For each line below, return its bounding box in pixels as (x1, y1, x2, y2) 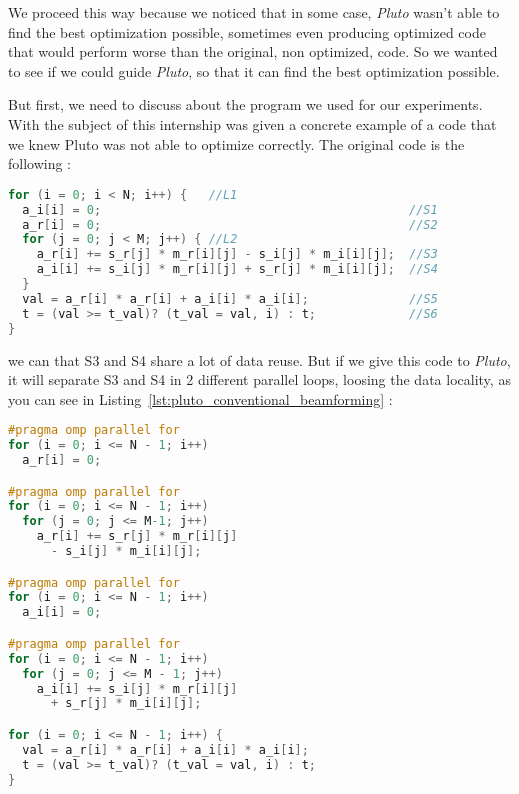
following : (8, 153, 72, 174)
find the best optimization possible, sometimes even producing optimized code (8, 21, 486, 42)
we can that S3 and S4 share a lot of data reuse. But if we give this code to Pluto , (8, 349, 511, 370)
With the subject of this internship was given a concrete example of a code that (8, 113, 497, 134)
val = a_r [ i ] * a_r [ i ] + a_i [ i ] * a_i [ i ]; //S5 (22, 291, 438, 306)
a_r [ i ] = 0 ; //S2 (22, 217, 438, 232)
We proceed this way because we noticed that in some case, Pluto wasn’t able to (8, 2, 500, 22)
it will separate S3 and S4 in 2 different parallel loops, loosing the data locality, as (8, 369, 511, 390)
